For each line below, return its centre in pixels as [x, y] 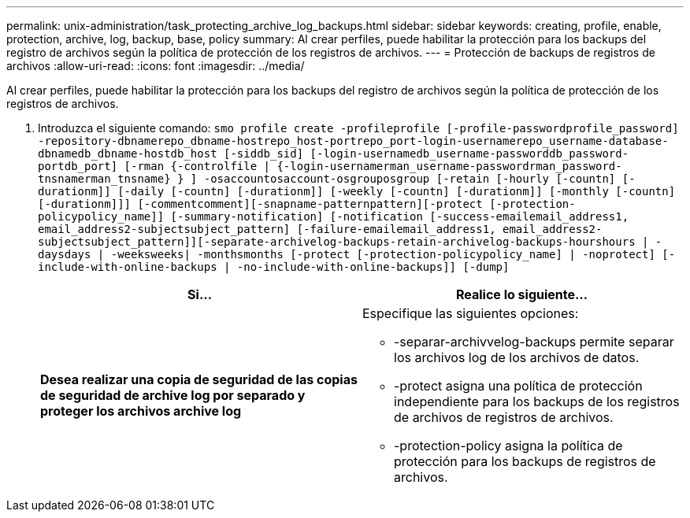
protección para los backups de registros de [525, 461]
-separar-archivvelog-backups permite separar [534, 342]
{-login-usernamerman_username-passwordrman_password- [449, 166]
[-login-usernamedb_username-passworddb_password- [469, 154]
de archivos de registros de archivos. [504, 417]
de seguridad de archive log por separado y [173, 395]
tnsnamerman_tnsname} [104, 179]
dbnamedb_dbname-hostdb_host [128, 154]
